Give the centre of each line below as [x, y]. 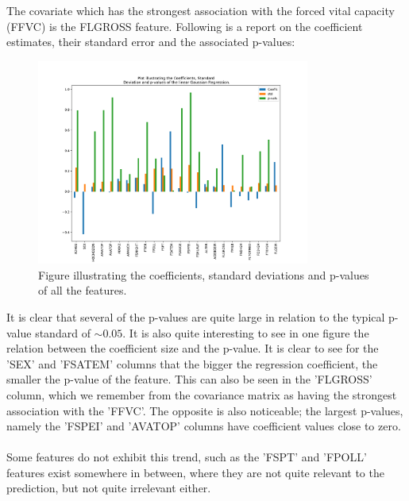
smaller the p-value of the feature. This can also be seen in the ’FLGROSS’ [189, 379]
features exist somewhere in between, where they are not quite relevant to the [195, 472]
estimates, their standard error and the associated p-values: [151, 42]
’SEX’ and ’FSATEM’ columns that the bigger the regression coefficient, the [192, 363]
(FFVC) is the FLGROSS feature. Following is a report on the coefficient [185, 26]
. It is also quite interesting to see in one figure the [246, 332]
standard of [63, 332]
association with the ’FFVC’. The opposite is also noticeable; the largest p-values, [205, 410]
